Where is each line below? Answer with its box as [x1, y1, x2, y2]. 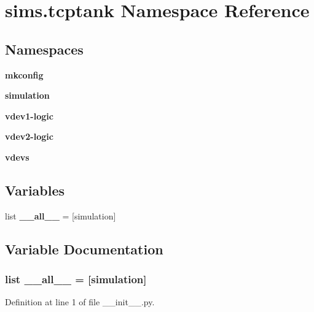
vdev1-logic [5, 109, 53, 122]
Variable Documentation [5, 239, 163, 258]
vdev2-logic [5, 130, 53, 143]
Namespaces [5, 39, 84, 58]
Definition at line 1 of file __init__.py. [5, 295, 155, 308]
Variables [5, 180, 65, 199]
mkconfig [5, 68, 44, 81]
